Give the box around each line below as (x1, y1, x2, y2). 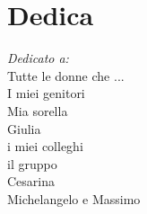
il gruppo (7, 154, 57, 173)
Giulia (7, 119, 41, 138)
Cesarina (7, 172, 56, 191)
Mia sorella (7, 101, 68, 120)
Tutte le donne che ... (7, 66, 125, 85)
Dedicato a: (7, 49, 69, 67)
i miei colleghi (7, 137, 83, 156)
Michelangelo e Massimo (7, 189, 141, 208)
